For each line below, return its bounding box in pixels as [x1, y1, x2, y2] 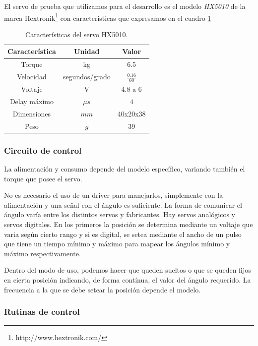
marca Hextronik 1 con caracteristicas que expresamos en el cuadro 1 [4, 11, 211, 23]
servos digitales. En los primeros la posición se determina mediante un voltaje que [4, 219, 253, 230]
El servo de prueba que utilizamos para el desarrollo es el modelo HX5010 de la [4, 1, 246, 11]
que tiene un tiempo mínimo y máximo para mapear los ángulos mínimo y [4, 238, 230, 249]
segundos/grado [63, 71, 111, 82]
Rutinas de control [4, 305, 80, 318]
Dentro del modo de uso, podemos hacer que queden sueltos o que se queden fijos [4, 265, 251, 275]
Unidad [74, 46, 100, 57]
